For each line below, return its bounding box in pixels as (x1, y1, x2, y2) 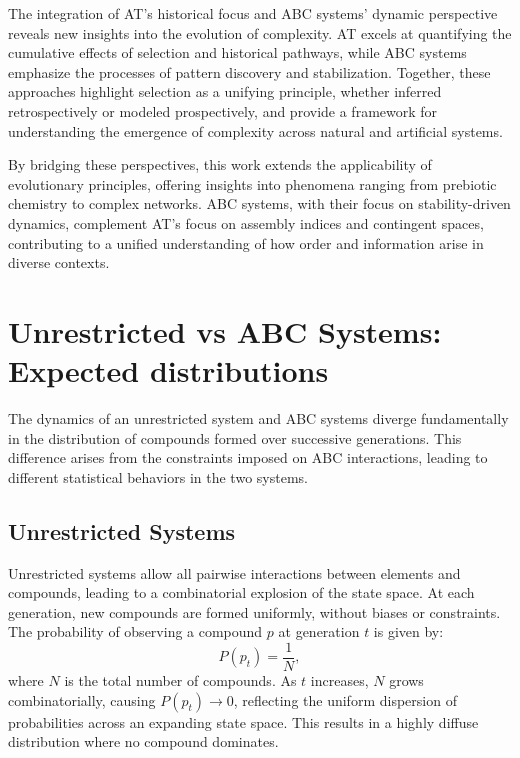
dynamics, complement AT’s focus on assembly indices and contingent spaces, (8, 212, 484, 233)
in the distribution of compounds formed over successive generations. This (8, 427, 462, 448)
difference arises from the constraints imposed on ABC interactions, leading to (8, 447, 488, 468)
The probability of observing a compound (8, 621, 263, 642)
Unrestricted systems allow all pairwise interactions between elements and (8, 562, 461, 583)
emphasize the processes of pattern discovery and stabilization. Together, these (8, 61, 491, 82)
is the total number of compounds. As (64, 670, 297, 691)
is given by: (373, 621, 444, 642)
